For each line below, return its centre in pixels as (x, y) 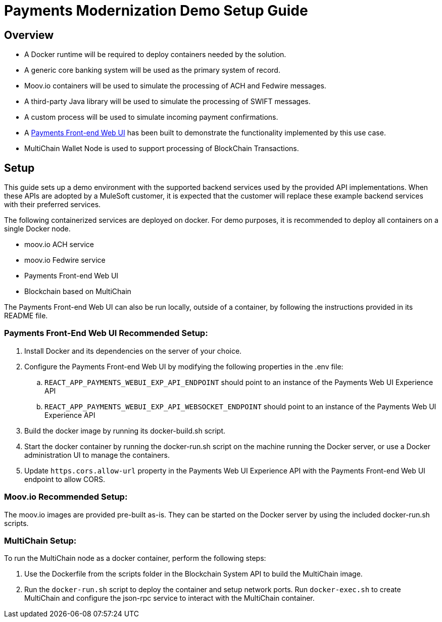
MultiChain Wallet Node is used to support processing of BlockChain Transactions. (162, 149)
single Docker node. (37, 229)
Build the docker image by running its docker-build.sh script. (125, 430)
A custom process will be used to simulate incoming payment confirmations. (151, 117)
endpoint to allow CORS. (65, 479)
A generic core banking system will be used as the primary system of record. (152, 70)
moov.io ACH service (59, 245)
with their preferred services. (53, 205)
